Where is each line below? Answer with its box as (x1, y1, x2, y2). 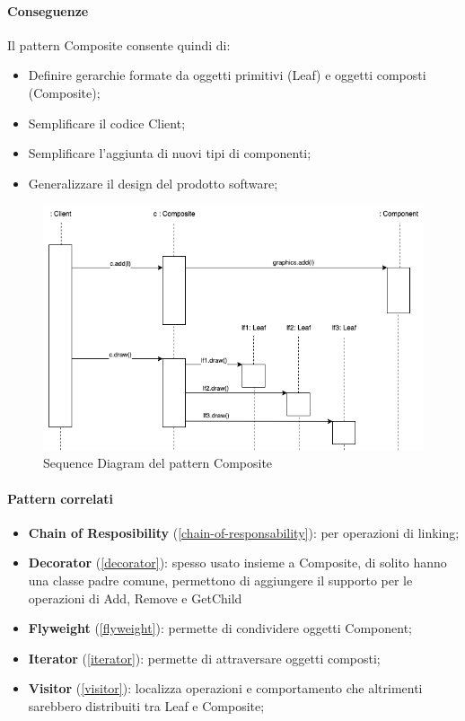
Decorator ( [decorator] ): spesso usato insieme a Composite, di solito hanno (28, 553, 447, 572)
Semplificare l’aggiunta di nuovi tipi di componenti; (28, 144, 311, 163)
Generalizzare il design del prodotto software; (28, 173, 278, 192)
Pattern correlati (7, 488, 114, 507)
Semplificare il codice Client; (28, 113, 186, 132)
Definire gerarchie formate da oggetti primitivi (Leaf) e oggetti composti (28, 66, 426, 84)
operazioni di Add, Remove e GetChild (28, 588, 242, 607)
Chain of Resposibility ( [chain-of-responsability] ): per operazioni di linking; (28, 523, 460, 541)
